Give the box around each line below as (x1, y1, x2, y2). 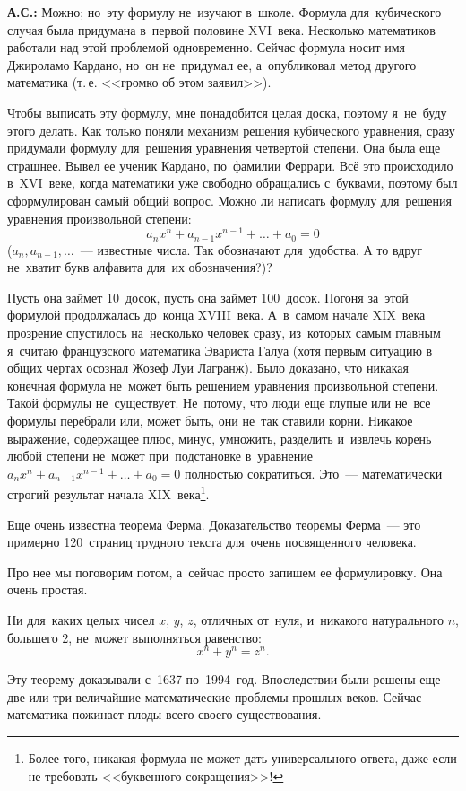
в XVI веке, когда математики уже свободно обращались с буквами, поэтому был (7, 173, 458, 192)
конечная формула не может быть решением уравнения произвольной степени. (7, 375, 439, 394)
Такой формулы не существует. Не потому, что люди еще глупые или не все (7, 393, 431, 412)
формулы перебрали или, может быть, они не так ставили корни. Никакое (7, 411, 413, 429)
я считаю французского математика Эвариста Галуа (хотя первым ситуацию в (7, 340, 433, 359)
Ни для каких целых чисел (7, 611, 155, 628)
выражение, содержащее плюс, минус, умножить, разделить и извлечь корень (7, 428, 432, 447)
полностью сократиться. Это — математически (184, 463, 443, 482)
